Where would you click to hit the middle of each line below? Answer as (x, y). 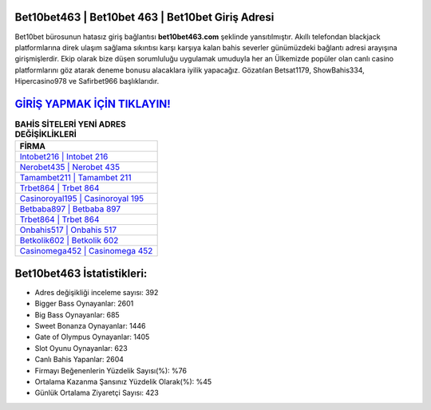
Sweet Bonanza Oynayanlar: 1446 (90, 326)
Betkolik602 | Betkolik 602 (69, 241)
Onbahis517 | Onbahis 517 (68, 230)
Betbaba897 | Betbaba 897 (70, 209)
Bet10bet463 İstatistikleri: (81, 273)
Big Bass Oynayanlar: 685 (77, 314)
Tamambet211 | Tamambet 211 (75, 178)
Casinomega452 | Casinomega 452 (86, 251)
